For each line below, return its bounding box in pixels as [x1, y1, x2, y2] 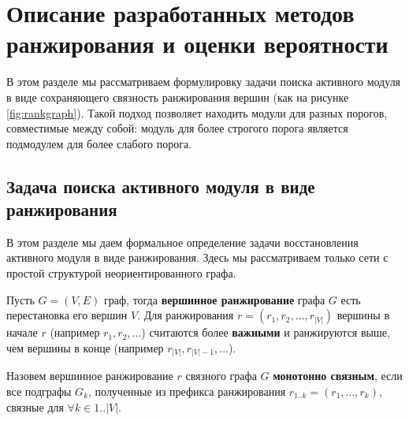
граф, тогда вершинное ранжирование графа [104, 291, 325, 307]
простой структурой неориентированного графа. [6, 265, 236, 281]
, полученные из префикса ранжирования [88, 382, 286, 399]
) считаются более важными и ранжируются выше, [141, 324, 390, 341]
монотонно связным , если [273, 367, 403, 384]
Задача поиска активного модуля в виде [6, 173, 315, 198]
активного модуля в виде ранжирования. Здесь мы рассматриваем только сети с [6, 249, 389, 266]
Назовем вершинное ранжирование [6, 367, 173, 384]
